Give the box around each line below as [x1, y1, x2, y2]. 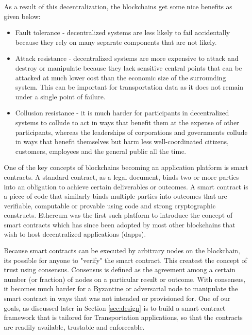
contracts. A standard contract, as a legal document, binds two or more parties [4, 171, 239, 182]
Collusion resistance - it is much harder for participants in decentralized [15, 108, 229, 118]
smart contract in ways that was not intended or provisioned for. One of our [4, 293, 231, 303]
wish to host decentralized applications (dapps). [4, 229, 146, 239]
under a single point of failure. [15, 91, 106, 101]
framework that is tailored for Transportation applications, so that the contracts [4, 312, 243, 322]
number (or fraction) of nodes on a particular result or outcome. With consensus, [4, 274, 246, 284]
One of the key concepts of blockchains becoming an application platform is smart [4, 162, 248, 172]
